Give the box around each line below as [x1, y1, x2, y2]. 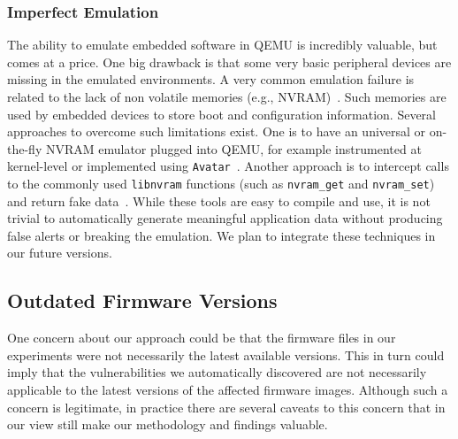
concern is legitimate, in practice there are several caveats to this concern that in [7, 397, 446, 416]
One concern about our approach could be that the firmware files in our [7, 328, 396, 347]
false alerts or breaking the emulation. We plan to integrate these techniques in [7, 226, 436, 244]
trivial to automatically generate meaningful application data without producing [7, 209, 443, 227]
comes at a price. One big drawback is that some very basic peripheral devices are [7, 52, 452, 71]
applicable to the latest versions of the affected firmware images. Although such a [7, 381, 448, 399]
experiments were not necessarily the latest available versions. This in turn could [7, 345, 445, 364]
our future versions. [7, 243, 112, 262]
